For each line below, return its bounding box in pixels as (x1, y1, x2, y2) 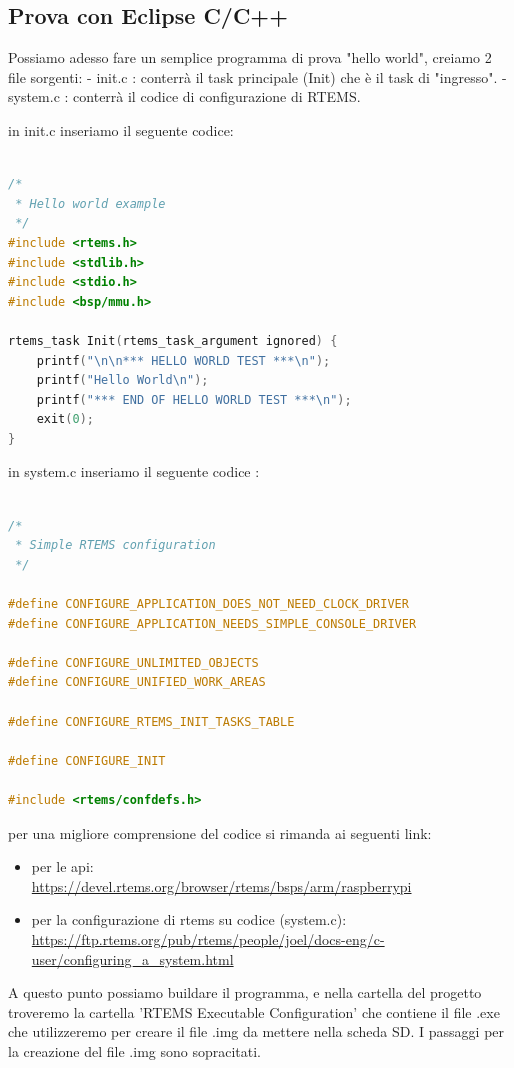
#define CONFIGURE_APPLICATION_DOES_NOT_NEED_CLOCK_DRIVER (8, 597, 409, 612)
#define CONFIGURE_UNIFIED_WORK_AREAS (8, 675, 266, 690)
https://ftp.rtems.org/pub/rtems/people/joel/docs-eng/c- (31, 928, 385, 949)
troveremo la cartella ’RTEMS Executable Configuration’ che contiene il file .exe (8, 1001, 500, 1022)
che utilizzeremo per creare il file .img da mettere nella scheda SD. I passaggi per (8, 1021, 505, 1042)
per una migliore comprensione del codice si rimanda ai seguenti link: (8, 822, 432, 843)
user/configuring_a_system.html (31, 948, 234, 969)
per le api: (31, 856, 94, 877)
